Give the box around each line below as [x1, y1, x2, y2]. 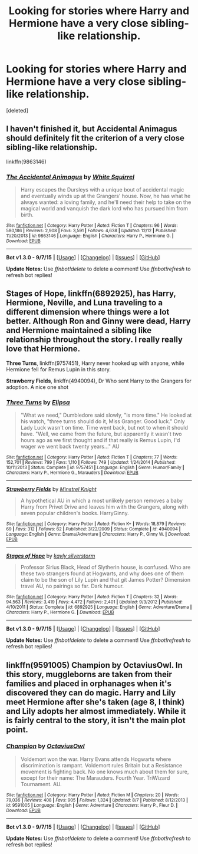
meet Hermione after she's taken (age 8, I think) [6, 697, 185, 707]
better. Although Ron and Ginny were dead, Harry [6, 316, 191, 327]
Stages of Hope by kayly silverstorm [6, 552, 95, 559]
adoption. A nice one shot [6, 383, 69, 390]
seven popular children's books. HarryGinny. [20, 510, 129, 517]
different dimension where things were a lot [6, 307, 170, 317]
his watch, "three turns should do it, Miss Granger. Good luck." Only [20, 418, 185, 425]
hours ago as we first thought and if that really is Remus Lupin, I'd [20, 437, 180, 444]
